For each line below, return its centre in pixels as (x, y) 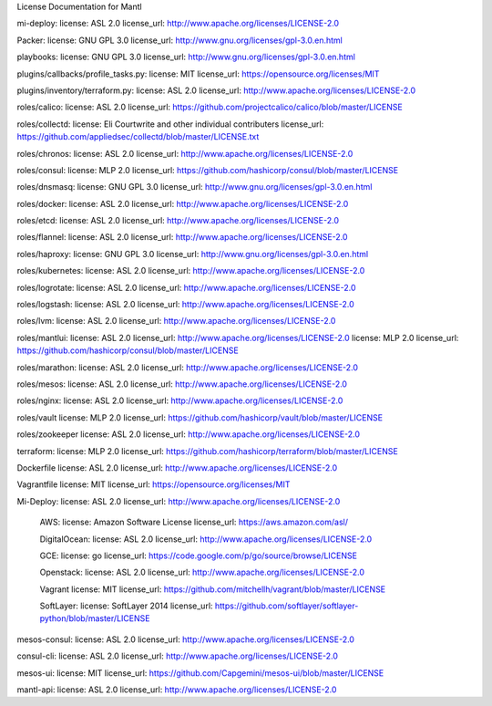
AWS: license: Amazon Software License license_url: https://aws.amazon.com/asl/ (194, 522)
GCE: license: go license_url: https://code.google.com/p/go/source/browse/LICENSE (198, 555)
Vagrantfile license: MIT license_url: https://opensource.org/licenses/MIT (154, 484)
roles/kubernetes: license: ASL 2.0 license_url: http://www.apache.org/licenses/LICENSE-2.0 (191, 271)
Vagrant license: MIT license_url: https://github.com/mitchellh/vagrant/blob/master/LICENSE (213, 589)
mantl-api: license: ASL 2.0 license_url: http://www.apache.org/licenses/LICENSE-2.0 (177, 690)
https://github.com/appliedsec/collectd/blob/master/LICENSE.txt (138, 137)
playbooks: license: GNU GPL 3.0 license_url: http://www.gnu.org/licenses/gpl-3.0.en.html (186, 57)
